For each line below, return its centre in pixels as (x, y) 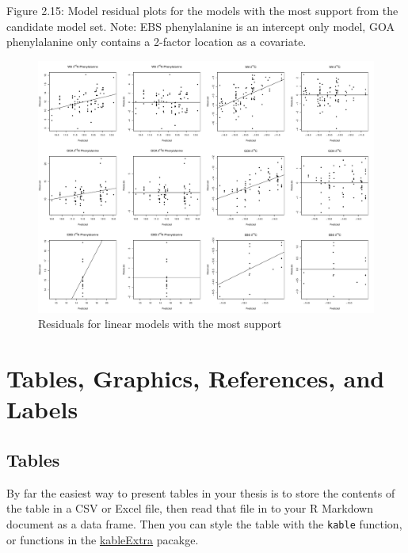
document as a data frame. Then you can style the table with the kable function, (204, 523)
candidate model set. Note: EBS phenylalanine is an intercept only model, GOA (200, 26)
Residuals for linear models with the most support (160, 324)
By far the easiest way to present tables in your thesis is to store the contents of (201, 492)
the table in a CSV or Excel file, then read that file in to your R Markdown (190, 508)
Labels (42, 409)
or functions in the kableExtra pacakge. (103, 539)
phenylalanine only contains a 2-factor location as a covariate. (156, 42)
